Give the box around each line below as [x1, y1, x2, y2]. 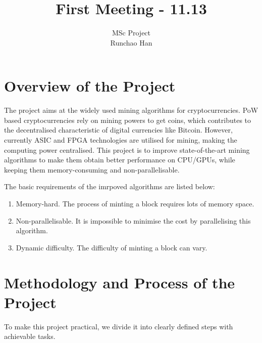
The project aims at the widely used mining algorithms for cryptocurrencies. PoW [4, 105, 258, 115]
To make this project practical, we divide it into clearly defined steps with [4, 321, 233, 331]
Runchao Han [110, 37, 152, 48]
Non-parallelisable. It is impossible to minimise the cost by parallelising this [16, 215, 251, 226]
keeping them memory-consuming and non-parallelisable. [4, 164, 180, 175]
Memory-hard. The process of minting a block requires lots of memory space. [16, 198, 254, 208]
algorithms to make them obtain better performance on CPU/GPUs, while [4, 154, 235, 165]
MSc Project [112, 27, 151, 38]
